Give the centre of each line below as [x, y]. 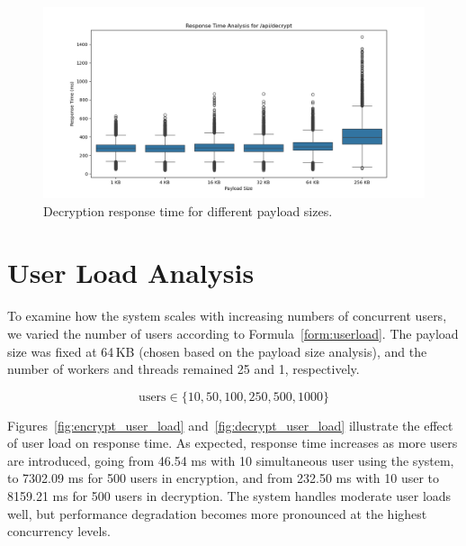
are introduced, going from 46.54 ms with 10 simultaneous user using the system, [231, 460]
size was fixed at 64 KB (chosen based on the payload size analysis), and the [217, 351]
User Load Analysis [131, 273]
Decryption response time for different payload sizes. [188, 210]
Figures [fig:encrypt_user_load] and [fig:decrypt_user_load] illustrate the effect [230, 425]
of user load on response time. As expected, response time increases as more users [233, 443]
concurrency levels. [59, 531]
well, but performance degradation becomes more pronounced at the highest [217, 513]
